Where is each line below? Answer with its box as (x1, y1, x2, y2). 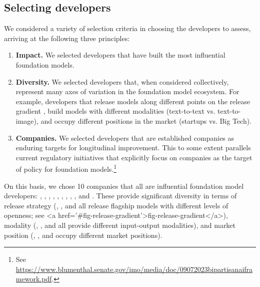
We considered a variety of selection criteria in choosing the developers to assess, (4, 23, 251, 34)
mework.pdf (15, 273, 52, 284)
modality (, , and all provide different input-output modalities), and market (4, 219, 236, 230)
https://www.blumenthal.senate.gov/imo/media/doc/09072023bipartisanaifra (15, 263, 253, 274)
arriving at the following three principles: (4, 33, 130, 43)
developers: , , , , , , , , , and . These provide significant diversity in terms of (4, 190, 237, 201)
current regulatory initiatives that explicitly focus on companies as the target (15, 152, 252, 162)
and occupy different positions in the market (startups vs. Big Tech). (40, 115, 252, 126)
